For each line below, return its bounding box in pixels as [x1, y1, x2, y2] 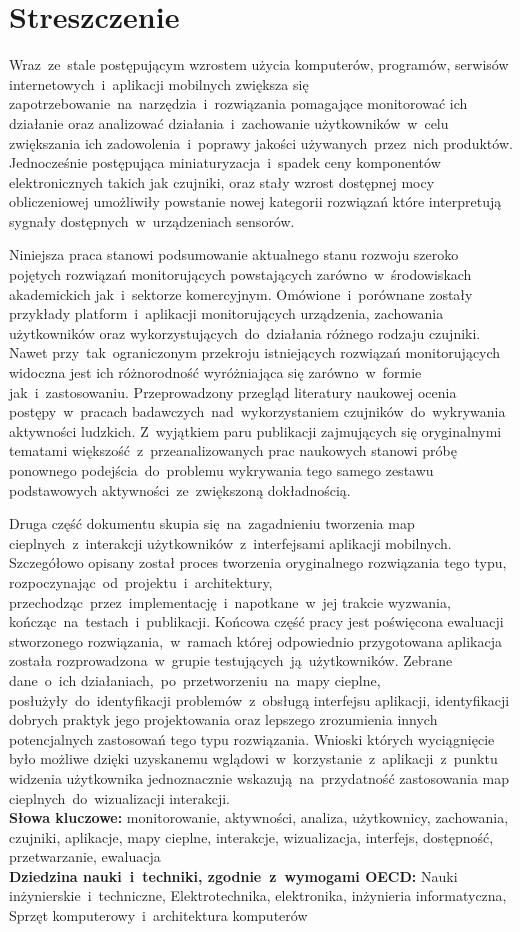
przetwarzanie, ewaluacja [9, 846, 161, 867]
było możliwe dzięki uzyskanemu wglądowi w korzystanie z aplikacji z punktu [9, 748, 498, 769]
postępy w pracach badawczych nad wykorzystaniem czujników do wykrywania [9, 401, 506, 422]
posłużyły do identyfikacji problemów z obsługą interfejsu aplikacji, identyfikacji [9, 689, 510, 710]
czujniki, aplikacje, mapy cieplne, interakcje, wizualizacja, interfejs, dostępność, [9, 826, 494, 847]
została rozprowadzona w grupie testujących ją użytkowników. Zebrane [9, 650, 453, 671]
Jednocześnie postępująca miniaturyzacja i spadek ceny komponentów [9, 152, 441, 173]
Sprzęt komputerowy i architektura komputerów [9, 905, 308, 926]
